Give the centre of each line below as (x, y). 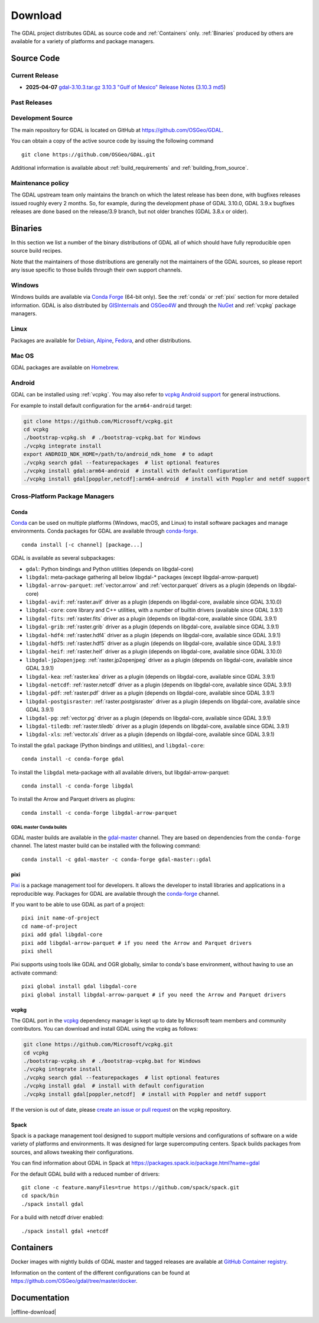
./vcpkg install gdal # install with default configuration (114, 1086)
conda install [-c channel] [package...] (82, 545)
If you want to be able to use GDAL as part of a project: (78, 905)
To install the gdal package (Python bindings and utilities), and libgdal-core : (108, 745)
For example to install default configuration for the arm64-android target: (101, 405)
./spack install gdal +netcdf (65, 1231)
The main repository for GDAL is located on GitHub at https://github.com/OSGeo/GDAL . (117, 130)
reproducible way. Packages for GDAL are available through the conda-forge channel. (115, 893)
